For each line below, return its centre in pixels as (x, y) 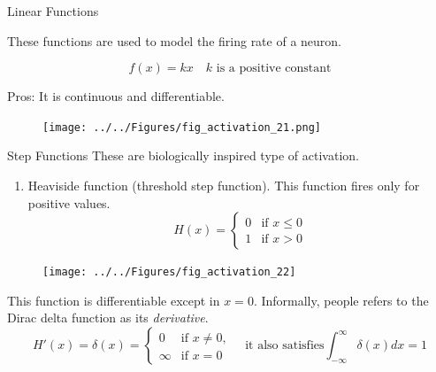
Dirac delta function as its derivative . (108, 318)
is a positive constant (274, 69)
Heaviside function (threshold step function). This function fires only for (224, 186)
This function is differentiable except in (114, 300)
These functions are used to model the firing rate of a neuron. (174, 40)
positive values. (69, 202)
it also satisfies (285, 346)
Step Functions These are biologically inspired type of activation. (183, 155)
